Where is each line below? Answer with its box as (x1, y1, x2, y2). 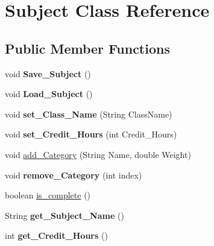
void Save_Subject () (5, 67, 91, 80)
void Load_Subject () (5, 87, 93, 100)
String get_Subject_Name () (5, 209, 124, 221)
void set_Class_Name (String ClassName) (5, 107, 172, 120)
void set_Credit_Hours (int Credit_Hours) (5, 128, 177, 140)
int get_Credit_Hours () (5, 229, 108, 242)
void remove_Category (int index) (5, 168, 142, 181)
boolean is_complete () (5, 189, 91, 201)
